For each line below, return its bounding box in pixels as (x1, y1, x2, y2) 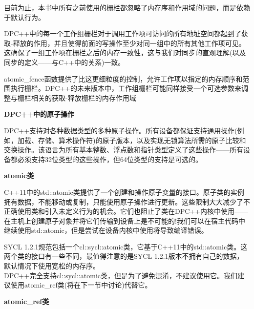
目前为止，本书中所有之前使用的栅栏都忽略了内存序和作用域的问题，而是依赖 (4, 2, 250, 12)
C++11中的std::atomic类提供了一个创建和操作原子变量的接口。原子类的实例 (4, 186, 244, 197)
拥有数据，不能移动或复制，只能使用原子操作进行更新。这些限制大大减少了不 (4, 196, 250, 206)
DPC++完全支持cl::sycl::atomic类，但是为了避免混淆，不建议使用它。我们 (4, 270, 238, 280)
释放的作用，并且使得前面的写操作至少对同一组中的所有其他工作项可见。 (13, 38, 246, 48)
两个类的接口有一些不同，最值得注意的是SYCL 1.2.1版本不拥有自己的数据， (4, 251, 244, 261)
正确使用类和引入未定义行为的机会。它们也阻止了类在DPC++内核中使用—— (4, 206, 249, 216)
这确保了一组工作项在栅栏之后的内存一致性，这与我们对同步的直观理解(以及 (4, 47, 246, 58)
